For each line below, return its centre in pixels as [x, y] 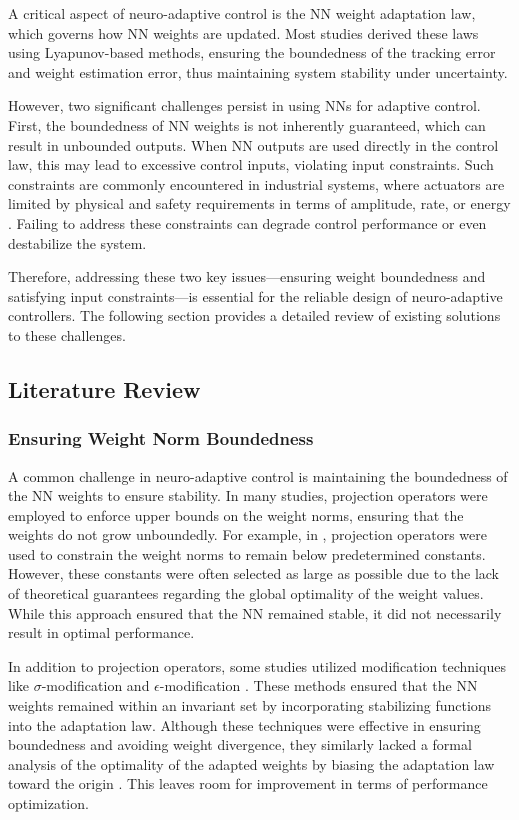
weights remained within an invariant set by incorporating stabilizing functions [250, 705]
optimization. [48, 803]
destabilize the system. [77, 242]
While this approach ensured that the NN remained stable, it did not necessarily [255, 612]
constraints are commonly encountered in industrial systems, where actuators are [256, 183]
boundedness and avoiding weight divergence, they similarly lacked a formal [240, 744]
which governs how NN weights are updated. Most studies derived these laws [243, 32]
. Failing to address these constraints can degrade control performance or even [247, 222]
